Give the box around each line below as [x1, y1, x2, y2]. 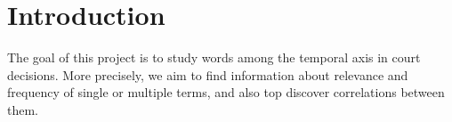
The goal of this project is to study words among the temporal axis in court [7, 48, 421, 67]
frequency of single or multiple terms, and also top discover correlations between [7, 83, 445, 102]
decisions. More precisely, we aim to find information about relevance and [7, 65, 408, 84]
